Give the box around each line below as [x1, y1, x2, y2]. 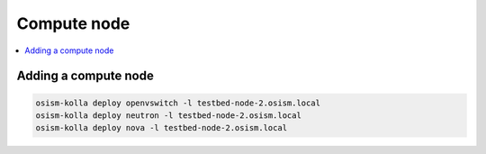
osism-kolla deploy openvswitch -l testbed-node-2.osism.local [35, 97, 321, 108]
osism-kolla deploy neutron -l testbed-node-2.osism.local [35, 110, 301, 121]
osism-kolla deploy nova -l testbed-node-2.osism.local [35, 122, 288, 133]
